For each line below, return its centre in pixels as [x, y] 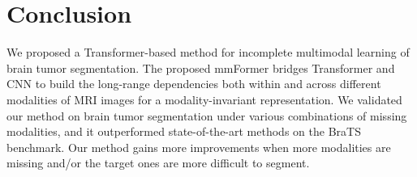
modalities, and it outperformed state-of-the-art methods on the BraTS [184, 131]
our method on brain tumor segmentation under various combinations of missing [207, 115]
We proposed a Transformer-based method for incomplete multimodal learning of [208, 52]
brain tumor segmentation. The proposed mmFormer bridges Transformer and [201, 67]
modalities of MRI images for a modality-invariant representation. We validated [204, 99]
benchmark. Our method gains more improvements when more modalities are [199, 147]
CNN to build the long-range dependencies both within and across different [194, 84]
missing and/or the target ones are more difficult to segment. [158, 163]
